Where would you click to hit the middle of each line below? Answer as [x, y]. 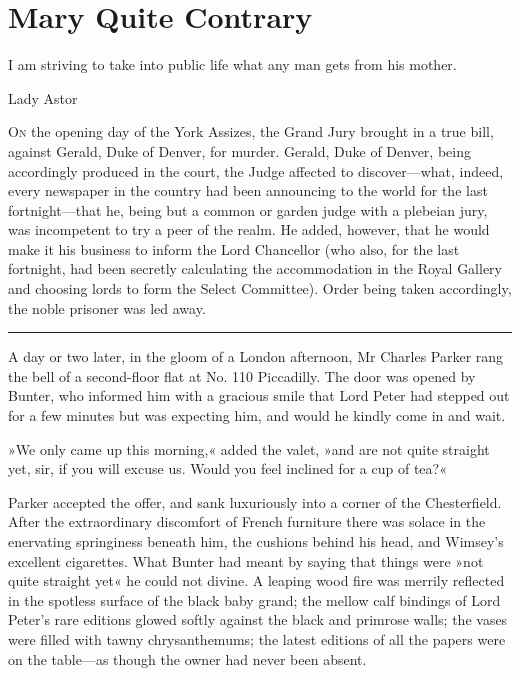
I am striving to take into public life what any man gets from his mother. [232, 64]
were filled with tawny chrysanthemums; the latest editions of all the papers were [257, 638]
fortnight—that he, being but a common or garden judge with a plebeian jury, [248, 209]
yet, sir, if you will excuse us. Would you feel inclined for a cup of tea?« [227, 468]
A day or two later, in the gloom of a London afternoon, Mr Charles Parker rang [256, 356]
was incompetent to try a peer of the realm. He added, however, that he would [249, 229]
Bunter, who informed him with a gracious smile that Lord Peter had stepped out [259, 395]
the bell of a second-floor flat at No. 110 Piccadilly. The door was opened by [242, 375]
